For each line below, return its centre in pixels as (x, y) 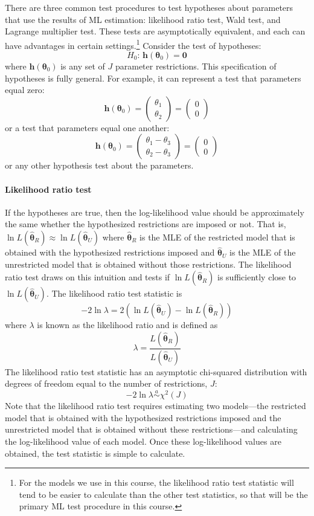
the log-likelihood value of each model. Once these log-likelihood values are (143, 441)
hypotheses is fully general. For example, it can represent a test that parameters (153, 78)
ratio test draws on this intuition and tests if (88, 277)
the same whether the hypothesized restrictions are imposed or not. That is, (146, 224)
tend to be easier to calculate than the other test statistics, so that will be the (163, 494)
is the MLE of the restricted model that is (217, 237)
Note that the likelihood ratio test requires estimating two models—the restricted (155, 406)
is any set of (83, 66)
